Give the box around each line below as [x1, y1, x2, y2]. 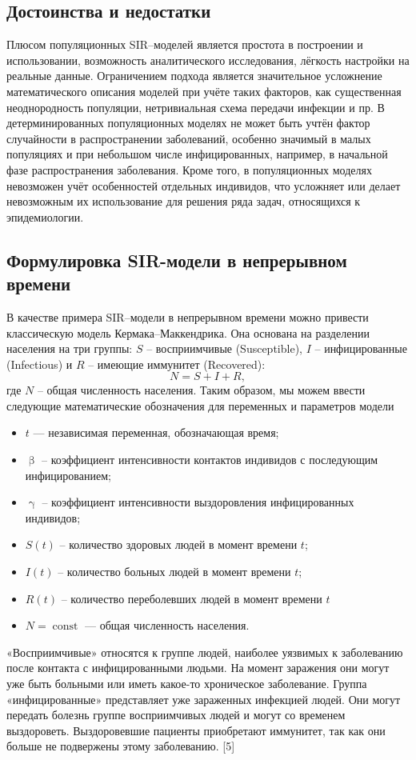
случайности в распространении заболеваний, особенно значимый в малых [6, 130, 371, 146]
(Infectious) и [6, 355, 73, 372]
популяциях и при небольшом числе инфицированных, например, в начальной [6, 146, 388, 162]
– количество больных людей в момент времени [58, 563, 291, 580]
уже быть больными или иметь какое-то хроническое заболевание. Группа [6, 675, 367, 692]
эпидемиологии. [6, 208, 84, 225]
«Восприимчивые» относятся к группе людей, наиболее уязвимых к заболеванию [6, 643, 403, 660]
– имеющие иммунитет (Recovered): [88, 355, 266, 372]
